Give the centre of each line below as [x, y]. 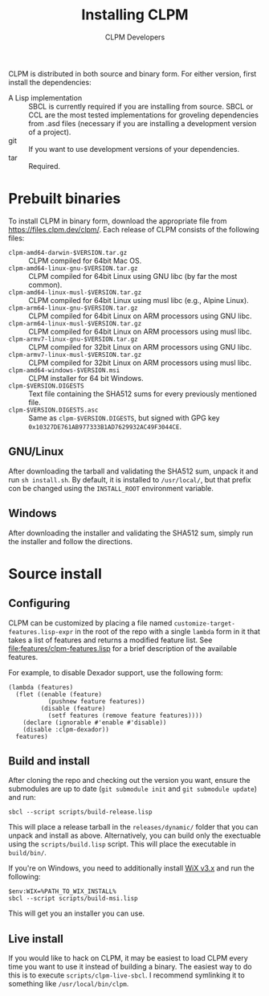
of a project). [50, 132]
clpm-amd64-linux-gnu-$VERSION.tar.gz [73, 268]
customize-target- [204, 623]
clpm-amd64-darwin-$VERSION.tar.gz [68, 252]
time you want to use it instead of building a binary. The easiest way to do [130, 967]
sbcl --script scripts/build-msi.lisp [73, 899]
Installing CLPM [135, 15]
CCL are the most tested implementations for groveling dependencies [144, 115]
